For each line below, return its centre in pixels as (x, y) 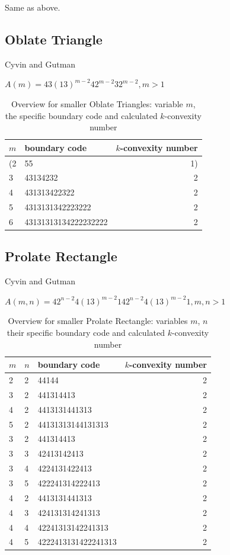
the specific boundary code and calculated (81, 115)
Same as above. (33, 7)
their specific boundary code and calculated (86, 333)
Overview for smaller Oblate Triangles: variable (97, 103)
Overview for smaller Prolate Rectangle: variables (98, 321)
